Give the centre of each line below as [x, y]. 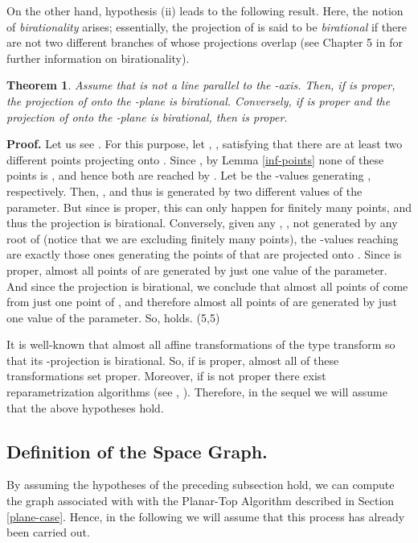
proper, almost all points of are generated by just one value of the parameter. [197, 269]
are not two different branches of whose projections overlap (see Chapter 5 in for [205, 42]
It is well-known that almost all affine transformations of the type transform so [201, 344]
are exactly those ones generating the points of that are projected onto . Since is [204, 254]
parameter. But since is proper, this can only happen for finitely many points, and [209, 207]
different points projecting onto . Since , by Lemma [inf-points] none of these [195, 159]
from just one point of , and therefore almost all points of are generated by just [202, 302]
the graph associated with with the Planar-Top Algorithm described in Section [201, 501]
